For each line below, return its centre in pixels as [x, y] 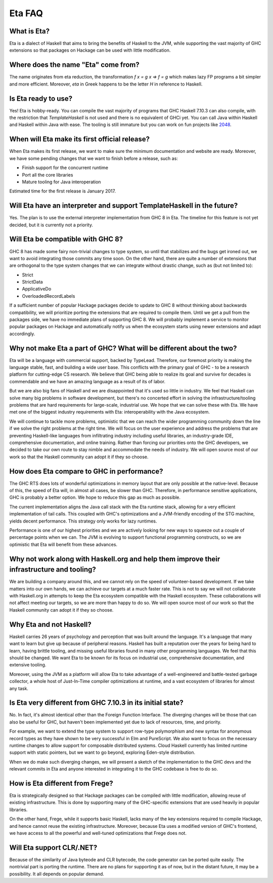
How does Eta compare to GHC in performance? [86, 471]
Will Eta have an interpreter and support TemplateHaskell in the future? [124, 206]
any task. [19, 688]
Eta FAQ [26, 13]
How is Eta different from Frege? [61, 783]
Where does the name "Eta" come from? [74, 65]
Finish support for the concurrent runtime [65, 168]
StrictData [32, 282]
